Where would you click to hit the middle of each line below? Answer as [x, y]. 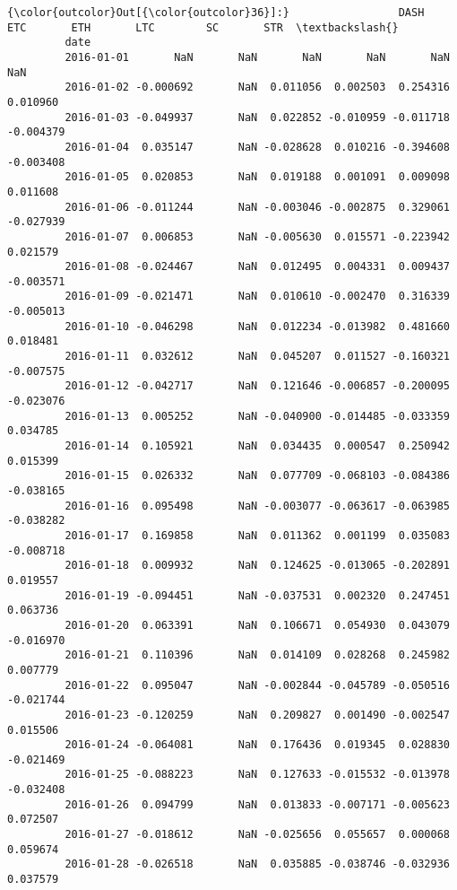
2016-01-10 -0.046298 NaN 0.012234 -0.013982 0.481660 [257, 326]
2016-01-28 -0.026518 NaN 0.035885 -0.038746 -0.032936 [257, 864]
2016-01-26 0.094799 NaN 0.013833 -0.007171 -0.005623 [257, 804]
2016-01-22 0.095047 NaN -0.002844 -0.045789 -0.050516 [257, 685]
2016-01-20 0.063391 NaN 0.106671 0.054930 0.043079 [257, 625]
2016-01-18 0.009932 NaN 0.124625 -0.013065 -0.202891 [257, 566]
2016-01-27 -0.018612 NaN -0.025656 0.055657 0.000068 [257, 835]
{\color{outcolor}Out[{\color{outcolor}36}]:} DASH [216, 13]
